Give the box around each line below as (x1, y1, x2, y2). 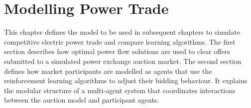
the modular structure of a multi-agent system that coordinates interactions (4, 85, 236, 95)
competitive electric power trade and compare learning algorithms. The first (4, 36, 236, 47)
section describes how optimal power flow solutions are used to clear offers (4, 46, 230, 56)
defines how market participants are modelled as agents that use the (4, 65, 212, 76)
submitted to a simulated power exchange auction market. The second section (4, 55, 242, 66)
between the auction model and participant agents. (4, 95, 159, 105)
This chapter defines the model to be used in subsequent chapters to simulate (4, 27, 240, 37)
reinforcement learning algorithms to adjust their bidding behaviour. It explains (4, 75, 248, 86)
